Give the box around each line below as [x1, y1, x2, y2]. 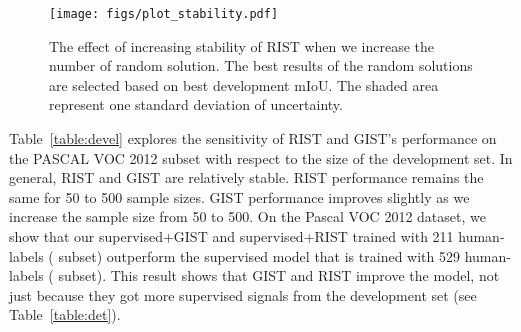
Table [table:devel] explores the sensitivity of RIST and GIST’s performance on [9, 128, 497, 149]
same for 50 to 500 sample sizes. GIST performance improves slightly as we [9, 186, 470, 207]
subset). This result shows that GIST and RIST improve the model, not [58, 265, 500, 286]
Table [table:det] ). [9, 304, 121, 325]
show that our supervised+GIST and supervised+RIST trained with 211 [9, 226, 454, 246]
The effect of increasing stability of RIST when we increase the [49, 35, 435, 56]
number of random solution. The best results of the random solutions [49, 55, 473, 76]
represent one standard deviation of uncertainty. [49, 94, 343, 115]
